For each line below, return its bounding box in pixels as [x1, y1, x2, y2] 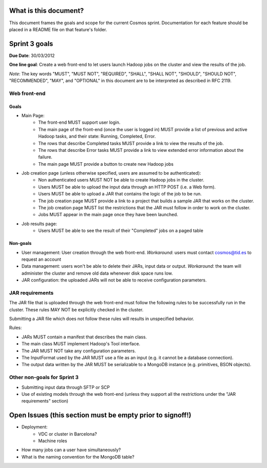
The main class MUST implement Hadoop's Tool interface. [21, 341, 140, 347]
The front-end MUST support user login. [38, 119, 121, 126]
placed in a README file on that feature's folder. [9, 26, 107, 32]
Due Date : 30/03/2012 [9, 52, 55, 58]
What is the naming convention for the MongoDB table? [21, 454, 134, 460]
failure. [38, 154, 53, 160]
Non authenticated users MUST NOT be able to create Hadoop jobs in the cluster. [38, 177, 205, 183]
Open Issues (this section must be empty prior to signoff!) [9, 411, 191, 420]
